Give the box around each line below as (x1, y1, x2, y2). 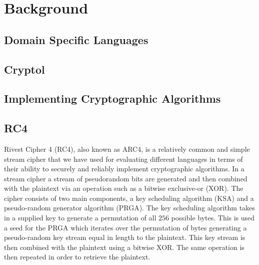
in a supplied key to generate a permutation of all (4, 212, 156, 223)
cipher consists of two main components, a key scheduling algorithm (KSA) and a (4, 192, 254, 203)
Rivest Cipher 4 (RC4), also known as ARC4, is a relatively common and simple (4, 143, 250, 154)
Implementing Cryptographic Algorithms (4, 91, 221, 106)
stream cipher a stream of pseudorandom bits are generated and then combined (4, 173, 247, 183)
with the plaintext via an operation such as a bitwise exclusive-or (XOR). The (4, 183, 243, 193)
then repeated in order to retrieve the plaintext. (4, 251, 150, 262)
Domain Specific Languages (4, 32, 148, 47)
